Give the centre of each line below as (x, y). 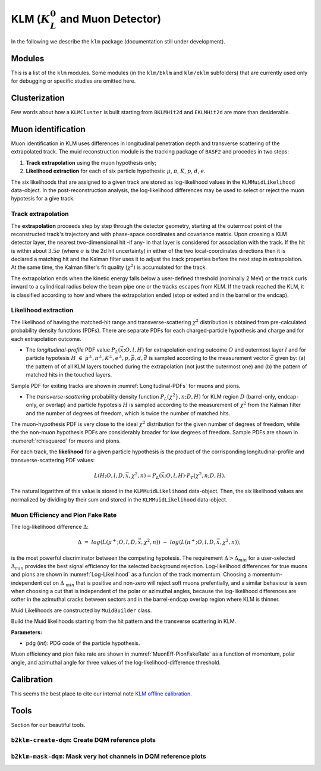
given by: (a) (290, 358)
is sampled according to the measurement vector (209, 358)
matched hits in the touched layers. (69, 375)
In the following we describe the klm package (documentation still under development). (118, 41)
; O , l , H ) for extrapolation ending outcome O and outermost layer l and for (215, 350)
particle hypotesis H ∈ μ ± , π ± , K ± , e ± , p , (78, 358)
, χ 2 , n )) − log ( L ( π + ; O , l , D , (178, 542)
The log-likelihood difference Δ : (50, 526)
